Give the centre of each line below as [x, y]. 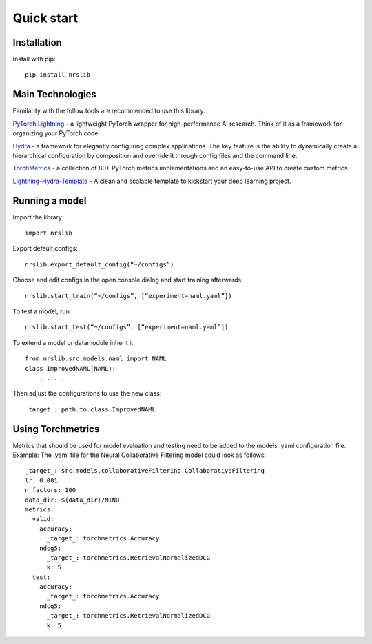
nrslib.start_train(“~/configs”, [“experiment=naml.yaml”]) [128, 296]
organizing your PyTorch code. [56, 133]
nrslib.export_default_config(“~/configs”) [100, 264]
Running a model [50, 201]
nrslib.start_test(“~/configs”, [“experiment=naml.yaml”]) [127, 327]
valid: [43, 519]
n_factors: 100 [51, 490]
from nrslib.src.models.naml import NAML [96, 359]
